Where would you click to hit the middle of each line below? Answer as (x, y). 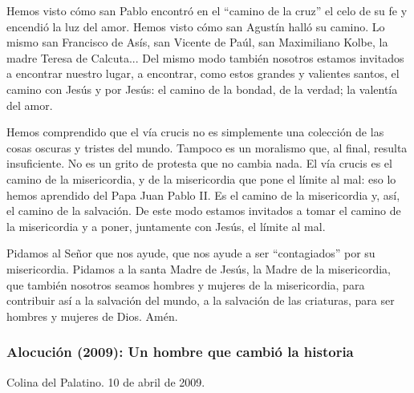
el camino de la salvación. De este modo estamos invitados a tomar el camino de (204, 211)
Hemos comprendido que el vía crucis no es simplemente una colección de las (195, 132)
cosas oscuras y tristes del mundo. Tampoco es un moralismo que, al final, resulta (207, 147)
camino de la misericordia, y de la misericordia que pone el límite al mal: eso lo (201, 178)
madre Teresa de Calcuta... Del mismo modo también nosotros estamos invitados (205, 57)
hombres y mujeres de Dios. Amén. (92, 316)
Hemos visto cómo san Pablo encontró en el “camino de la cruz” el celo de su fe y (207, 10)
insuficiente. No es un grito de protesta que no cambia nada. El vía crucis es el (199, 163)
